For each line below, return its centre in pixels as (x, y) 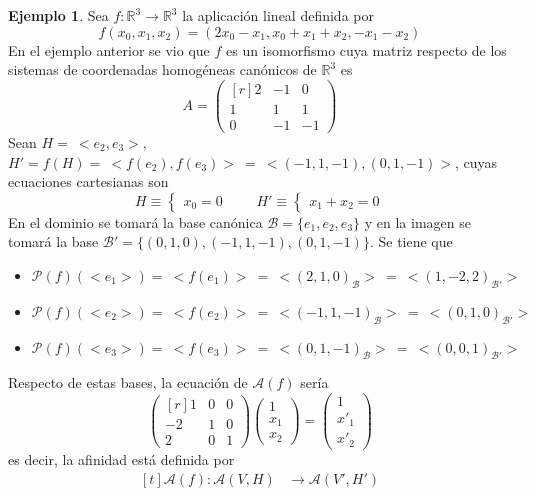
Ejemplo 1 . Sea (58, 15)
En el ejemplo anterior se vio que (109, 49)
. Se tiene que (411, 241)
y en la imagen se (417, 221)
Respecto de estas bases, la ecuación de (128, 382)
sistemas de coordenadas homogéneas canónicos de (162, 69)
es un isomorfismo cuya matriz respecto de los (366, 49)
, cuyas (476, 161)
